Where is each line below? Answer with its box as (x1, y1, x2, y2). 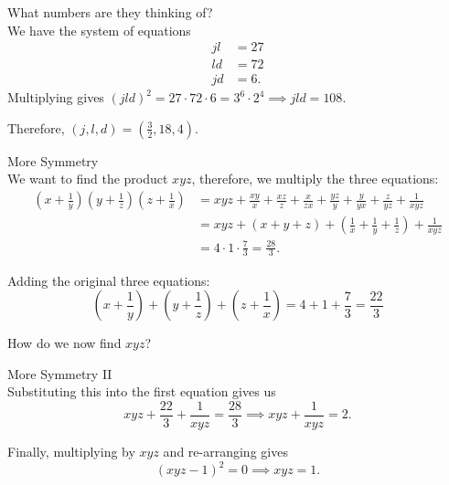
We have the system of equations (7, 20, 191, 39)
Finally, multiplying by (7, 441, 135, 460)
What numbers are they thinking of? (7, 3, 213, 21)
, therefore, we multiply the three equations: (191, 169, 439, 188)
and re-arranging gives (163, 441, 288, 460)
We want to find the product (7, 169, 168, 188)
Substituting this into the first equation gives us (7, 382, 276, 401)
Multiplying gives (7, 88, 104, 107)
